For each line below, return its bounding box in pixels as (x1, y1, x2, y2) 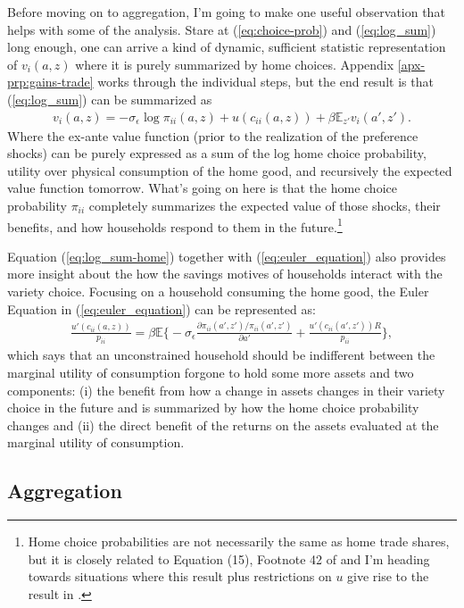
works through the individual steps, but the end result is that (97, 72, 434, 91)
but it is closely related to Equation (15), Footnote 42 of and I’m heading (28, 549, 430, 568)
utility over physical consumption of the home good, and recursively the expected (7, 161, 452, 179)
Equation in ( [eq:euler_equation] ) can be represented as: (7, 299, 316, 318)
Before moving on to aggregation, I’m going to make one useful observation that (7, 3, 445, 21)
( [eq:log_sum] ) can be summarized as (7, 89, 212, 108)
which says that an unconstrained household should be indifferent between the (7, 346, 435, 364)
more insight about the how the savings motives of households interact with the (7, 264, 443, 283)
